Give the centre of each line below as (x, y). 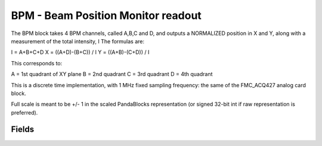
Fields (23, 130)
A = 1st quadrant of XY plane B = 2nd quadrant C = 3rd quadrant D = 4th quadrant (112, 74)
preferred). (24, 112)
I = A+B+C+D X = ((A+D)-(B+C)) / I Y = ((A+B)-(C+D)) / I (80, 52)
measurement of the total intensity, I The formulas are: (78, 41)
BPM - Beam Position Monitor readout (106, 15)
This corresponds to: (37, 63)
